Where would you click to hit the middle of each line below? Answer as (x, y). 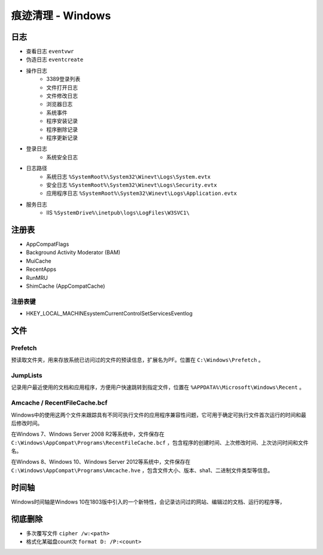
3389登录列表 (63, 79)
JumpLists (27, 376)
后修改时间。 (27, 423)
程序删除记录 (62, 129)
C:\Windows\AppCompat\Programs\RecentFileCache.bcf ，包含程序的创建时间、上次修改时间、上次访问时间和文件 (160, 442)
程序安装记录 (62, 121)
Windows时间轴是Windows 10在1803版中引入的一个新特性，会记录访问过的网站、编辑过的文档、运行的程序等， (148, 502)
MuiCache (39, 261)
